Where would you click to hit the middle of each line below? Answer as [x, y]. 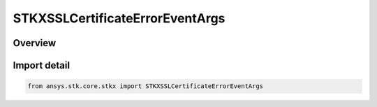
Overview [35, 43]
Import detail [41, 65]
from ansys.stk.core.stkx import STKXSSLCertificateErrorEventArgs [146, 86]
